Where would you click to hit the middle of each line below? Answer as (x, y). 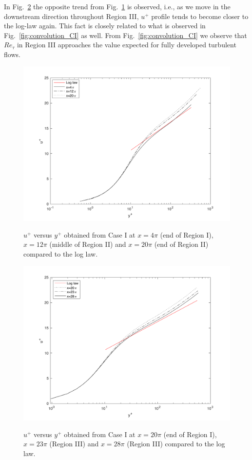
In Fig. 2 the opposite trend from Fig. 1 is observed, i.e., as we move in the (117, 6)
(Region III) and (74, 444)
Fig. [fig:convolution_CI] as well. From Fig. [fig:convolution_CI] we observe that (126, 35)
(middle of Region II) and (88, 244)
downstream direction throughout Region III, (71, 16)
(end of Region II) (181, 244)
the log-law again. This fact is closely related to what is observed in (105, 26)
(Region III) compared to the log (176, 444)
